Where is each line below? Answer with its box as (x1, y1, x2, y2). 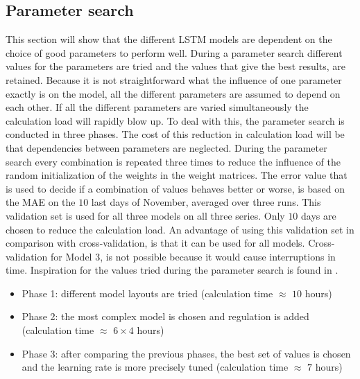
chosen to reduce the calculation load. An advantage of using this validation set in (6, 222, 354, 236)
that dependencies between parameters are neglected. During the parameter (6, 140, 327, 155)
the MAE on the (6, 195, 76, 209)
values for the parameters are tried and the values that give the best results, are (6, 59, 345, 73)
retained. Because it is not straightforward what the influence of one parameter (6, 72, 342, 87)
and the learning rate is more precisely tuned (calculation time (22, 360, 289, 374)
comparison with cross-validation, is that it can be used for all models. (6, 236, 305, 250)
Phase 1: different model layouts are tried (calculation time (22, 285, 273, 300)
